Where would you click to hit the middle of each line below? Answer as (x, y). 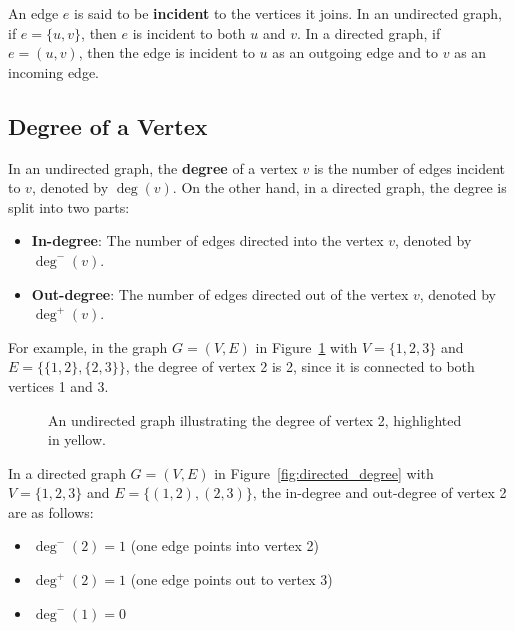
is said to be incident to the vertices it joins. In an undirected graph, (288, 13)
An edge (33, 13)
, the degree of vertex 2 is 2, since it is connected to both (300, 366)
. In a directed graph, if (368, 32)
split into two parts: (69, 206)
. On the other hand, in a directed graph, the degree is (339, 187)
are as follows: (51, 511)
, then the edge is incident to (166, 52)
